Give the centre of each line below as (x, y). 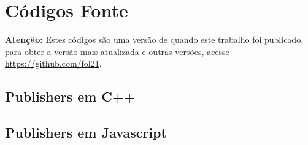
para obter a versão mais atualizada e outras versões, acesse (117, 51)
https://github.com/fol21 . (53, 63)
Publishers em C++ (70, 96)
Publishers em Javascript (86, 132)
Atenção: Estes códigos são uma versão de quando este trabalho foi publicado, (154, 39)
